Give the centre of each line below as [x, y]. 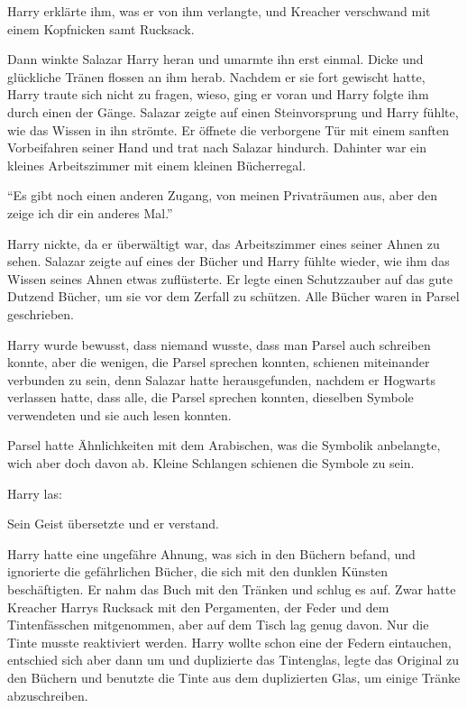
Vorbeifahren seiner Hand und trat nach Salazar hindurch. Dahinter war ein [217, 147]
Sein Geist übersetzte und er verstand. [113, 524]
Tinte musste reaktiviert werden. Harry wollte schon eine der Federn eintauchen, [229, 642]
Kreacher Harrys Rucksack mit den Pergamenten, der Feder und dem [198, 607]
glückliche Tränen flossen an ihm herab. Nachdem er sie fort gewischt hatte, [216, 76]
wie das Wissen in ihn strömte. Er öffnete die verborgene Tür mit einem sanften [229, 129]
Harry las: [35, 493]
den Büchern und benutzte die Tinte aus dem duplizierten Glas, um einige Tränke [234, 677]
